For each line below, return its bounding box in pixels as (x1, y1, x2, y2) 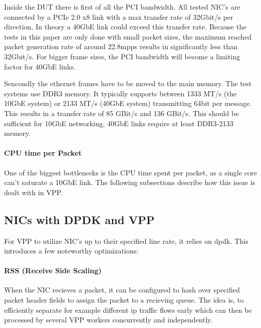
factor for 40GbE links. (4, 61, 76, 71)
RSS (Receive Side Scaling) (4, 265, 102, 276)
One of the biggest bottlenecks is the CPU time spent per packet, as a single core (4, 167, 257, 177)
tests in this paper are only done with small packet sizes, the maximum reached (4, 31, 252, 42)
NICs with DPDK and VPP (4, 211, 155, 227)
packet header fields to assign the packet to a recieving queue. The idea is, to (4, 295, 244, 305)
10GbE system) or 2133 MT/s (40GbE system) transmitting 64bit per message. (4, 98, 252, 108)
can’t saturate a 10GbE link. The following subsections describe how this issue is (4, 177, 255, 188)
